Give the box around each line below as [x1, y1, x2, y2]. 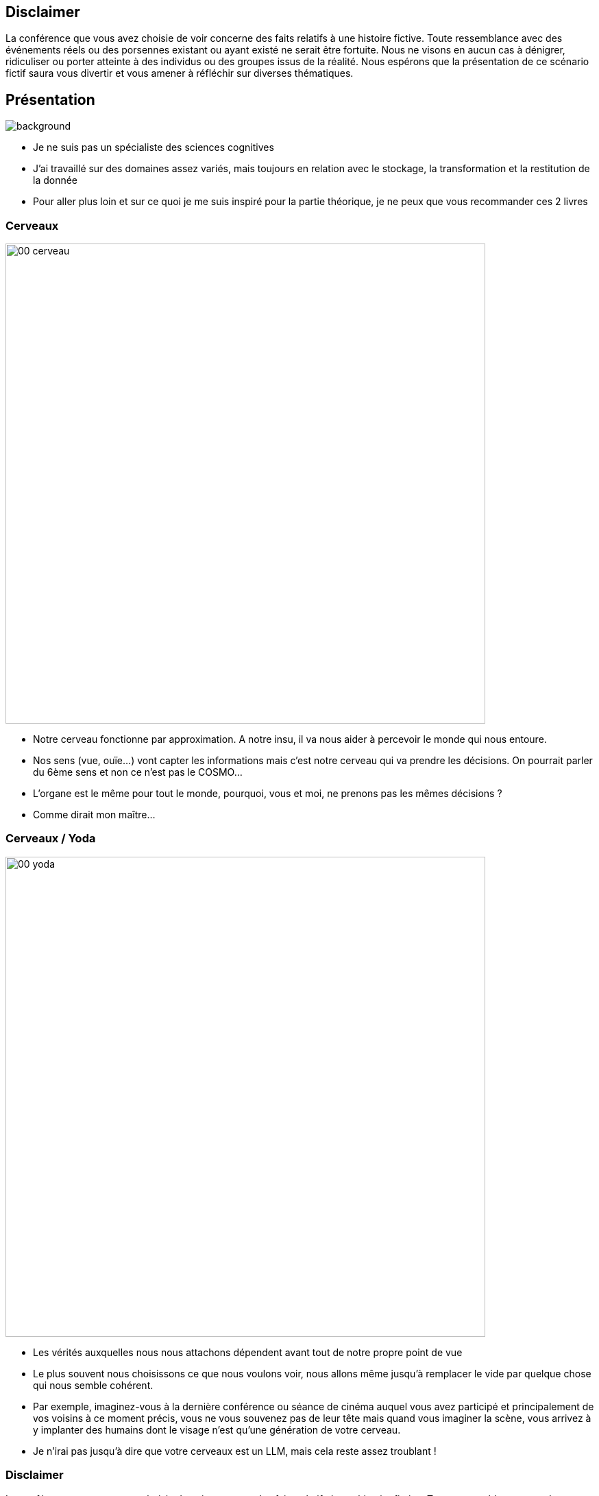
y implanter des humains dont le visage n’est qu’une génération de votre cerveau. [33, 1423, 401, 1436]
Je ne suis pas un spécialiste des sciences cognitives [33, 141, 274, 154]
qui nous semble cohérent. [33, 1379, 154, 1391]
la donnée [33, 174, 78, 187]
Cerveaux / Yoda [5, 831, 96, 846]
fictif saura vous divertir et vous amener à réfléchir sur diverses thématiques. [5, 67, 354, 80]
